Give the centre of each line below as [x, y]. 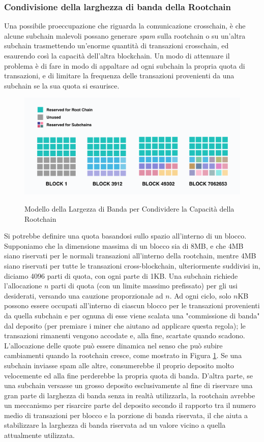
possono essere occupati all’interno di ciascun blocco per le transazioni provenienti [132, 305]
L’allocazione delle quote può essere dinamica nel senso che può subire [113, 345]
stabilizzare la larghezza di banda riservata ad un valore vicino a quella [115, 425]
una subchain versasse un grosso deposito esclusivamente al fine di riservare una [128, 385]
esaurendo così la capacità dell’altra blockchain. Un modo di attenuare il [117, 55]
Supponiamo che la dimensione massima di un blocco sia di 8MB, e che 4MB [124, 245]
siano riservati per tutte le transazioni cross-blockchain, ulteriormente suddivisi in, [132, 265]
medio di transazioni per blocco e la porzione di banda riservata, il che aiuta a [126, 415]
